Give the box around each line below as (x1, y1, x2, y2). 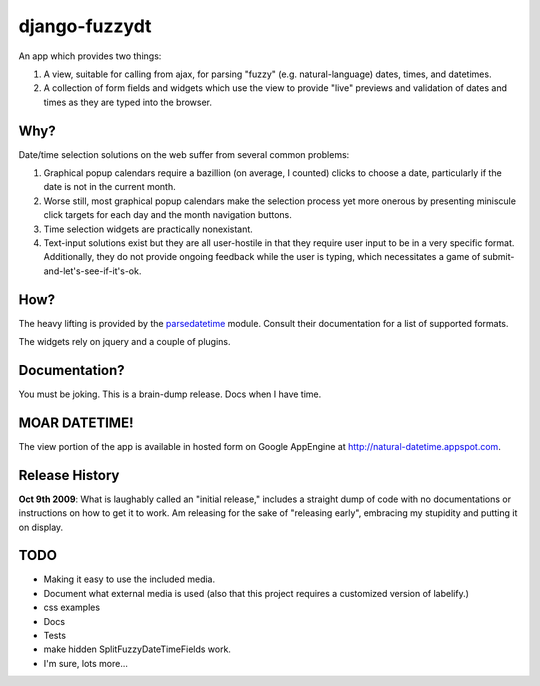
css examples (43, 601, 100, 614)
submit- (482, 251, 515, 263)
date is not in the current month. (43, 181, 177, 193)
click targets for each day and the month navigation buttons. (43, 209, 292, 221)
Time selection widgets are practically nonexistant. (43, 223, 254, 235)
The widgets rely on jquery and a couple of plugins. (18, 336, 231, 348)
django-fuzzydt (18, 15, 152, 37)
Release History (18, 466, 120, 484)
